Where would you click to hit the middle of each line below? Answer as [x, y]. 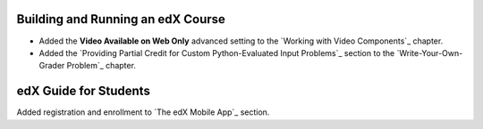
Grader [52, 66]
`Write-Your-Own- [430, 52]
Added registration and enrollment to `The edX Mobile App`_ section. [143, 112]
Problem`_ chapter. [101, 66]
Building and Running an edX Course [121, 19]
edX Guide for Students [84, 91]
